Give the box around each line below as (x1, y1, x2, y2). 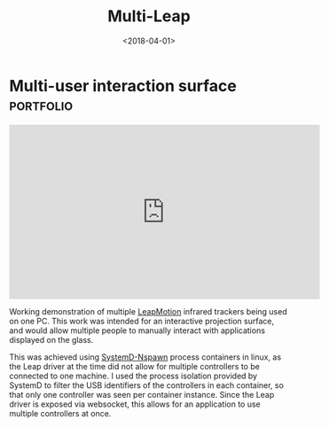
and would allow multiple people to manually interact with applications (9, 325, 266, 336)
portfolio (9, 95, 74, 114)
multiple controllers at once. (9, 408, 112, 418)
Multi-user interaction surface (9, 75, 237, 96)
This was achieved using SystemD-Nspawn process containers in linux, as (9, 352, 282, 362)
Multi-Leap (107, 6, 191, 27)
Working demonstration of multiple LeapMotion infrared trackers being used (9, 306, 287, 316)
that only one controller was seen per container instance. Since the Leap (9, 389, 275, 400)
